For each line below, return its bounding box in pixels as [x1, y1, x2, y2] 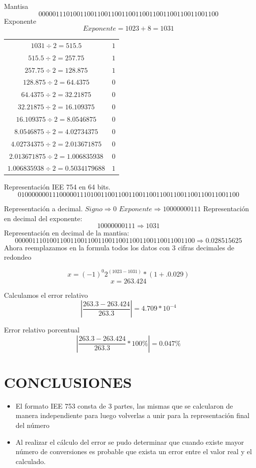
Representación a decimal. [4, 203, 83, 214]
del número [15, 420, 49, 430]
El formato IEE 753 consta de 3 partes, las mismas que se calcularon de [15, 400, 233, 411]
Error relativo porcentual [4, 325, 80, 335]
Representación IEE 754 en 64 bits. [4, 182, 111, 192]
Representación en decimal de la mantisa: [4, 228, 129, 238]
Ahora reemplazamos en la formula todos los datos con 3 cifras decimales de [4, 242, 235, 252]
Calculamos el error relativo [4, 289, 88, 300]
